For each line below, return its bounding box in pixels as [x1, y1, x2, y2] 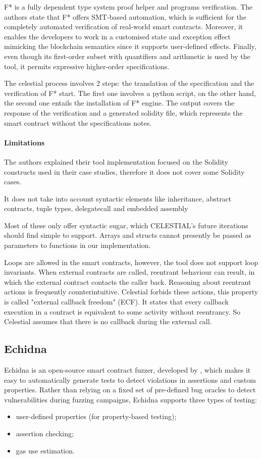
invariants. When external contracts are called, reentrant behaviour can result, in [4, 267, 255, 277]
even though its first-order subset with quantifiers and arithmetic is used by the [4, 50, 250, 61]
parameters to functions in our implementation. [4, 240, 151, 250]
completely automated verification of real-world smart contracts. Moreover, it [4, 21, 243, 32]
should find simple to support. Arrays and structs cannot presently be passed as [4, 230, 251, 240]
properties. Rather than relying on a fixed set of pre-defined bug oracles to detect [4, 384, 256, 395]
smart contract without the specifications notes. [4, 117, 152, 128]
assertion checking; [16, 428, 74, 438]
